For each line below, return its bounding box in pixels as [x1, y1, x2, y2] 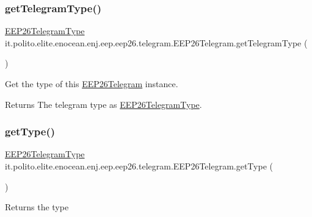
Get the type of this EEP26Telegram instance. [5, 77, 178, 90]
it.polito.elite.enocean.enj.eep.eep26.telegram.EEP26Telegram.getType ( [5, 160, 273, 172]
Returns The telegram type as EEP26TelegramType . [5, 98, 202, 110]
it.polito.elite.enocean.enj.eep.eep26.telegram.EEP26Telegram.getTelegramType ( [5, 36, 308, 49]
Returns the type [5, 201, 69, 213]
